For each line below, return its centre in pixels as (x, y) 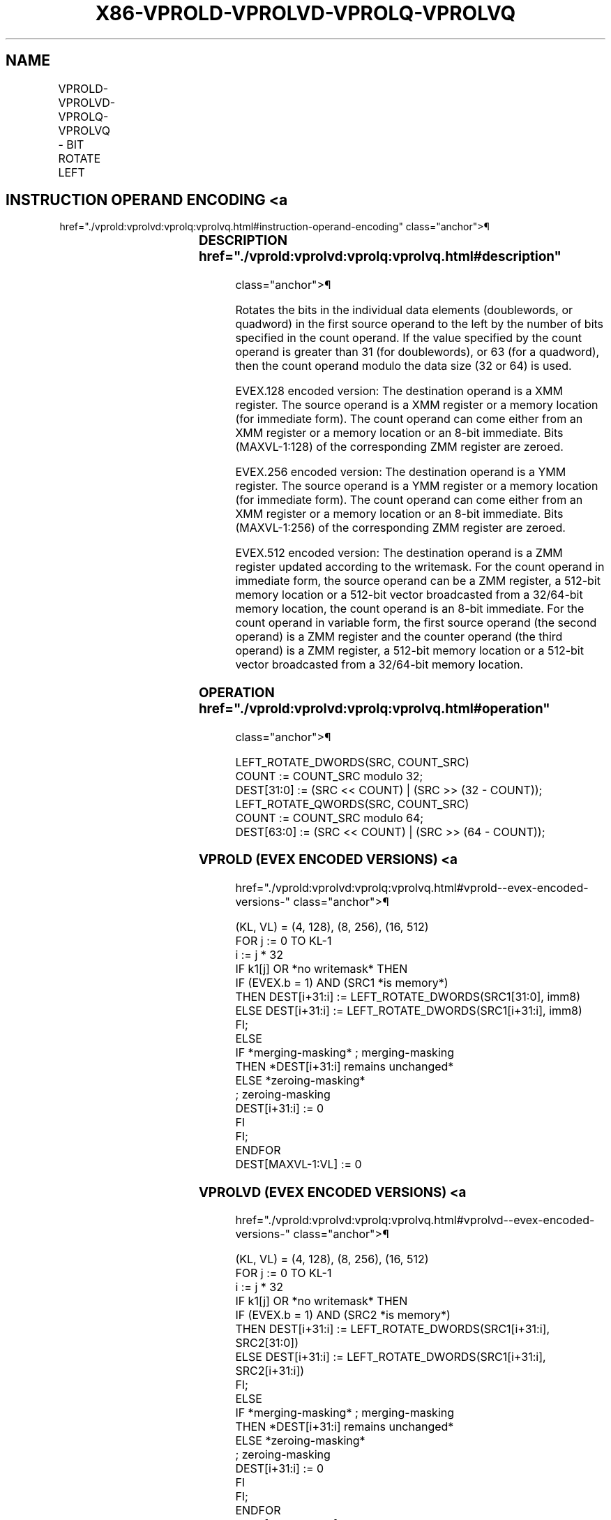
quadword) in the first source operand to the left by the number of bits (420, 324)
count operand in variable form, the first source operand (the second (416, 623)
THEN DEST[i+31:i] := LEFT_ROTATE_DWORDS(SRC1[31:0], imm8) (408, 997)
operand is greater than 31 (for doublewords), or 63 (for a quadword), (417, 352)
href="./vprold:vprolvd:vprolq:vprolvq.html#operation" (374, 708)
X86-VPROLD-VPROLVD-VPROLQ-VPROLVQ (305, 13)
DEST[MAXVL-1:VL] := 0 (299, 1164)
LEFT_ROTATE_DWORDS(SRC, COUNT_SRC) (352, 762)
